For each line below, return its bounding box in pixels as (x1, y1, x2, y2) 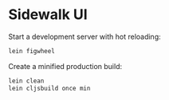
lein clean (8, 77, 45, 85)
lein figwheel (8, 47, 56, 55)
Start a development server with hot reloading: (8, 32, 161, 41)
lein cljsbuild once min (8, 84, 91, 92)
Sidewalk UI (8, 6, 88, 24)
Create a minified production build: (8, 61, 122, 71)
